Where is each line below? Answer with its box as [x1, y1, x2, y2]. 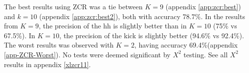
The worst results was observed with [4, 40, 114, 50]
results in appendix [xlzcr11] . [4, 59, 91, 69]
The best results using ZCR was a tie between [4, 1, 143, 11]
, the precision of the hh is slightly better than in [38, 21, 187, 31]
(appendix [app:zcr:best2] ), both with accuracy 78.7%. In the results [39, 11, 245, 21]
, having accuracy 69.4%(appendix [134, 40, 238, 50]
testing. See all [184, 49, 228, 59]
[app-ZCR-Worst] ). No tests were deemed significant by [4, 49, 171, 59]
